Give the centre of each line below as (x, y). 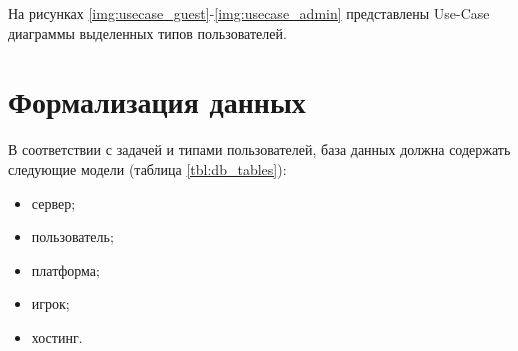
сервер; (53, 202)
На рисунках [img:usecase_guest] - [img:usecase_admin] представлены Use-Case (249, 13)
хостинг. (57, 336)
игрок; (50, 303)
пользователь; (72, 236)
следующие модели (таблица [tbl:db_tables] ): (147, 168)
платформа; (65, 269)
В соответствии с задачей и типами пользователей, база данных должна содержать (259, 149)
